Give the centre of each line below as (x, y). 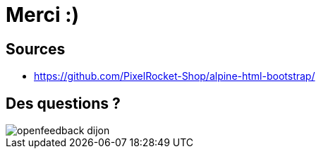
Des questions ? (63, 103)
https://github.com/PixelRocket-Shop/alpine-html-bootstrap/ (175, 76)
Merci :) (43, 15)
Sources (36, 49)
